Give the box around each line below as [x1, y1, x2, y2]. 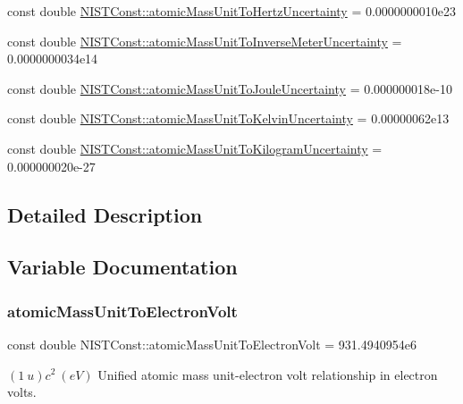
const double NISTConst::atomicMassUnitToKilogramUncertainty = [7, 139, 383, 157]
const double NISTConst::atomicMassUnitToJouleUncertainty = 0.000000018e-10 [7, 79, 452, 97]
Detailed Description [7, 200, 203, 228]
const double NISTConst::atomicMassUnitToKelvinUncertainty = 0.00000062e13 [7, 109, 450, 128]
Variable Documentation [7, 253, 238, 281]
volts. [7, 383, 37, 401]
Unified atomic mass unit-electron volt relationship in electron [97, 365, 438, 383]
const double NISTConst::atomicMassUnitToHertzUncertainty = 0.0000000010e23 [7, 2, 457, 20]
